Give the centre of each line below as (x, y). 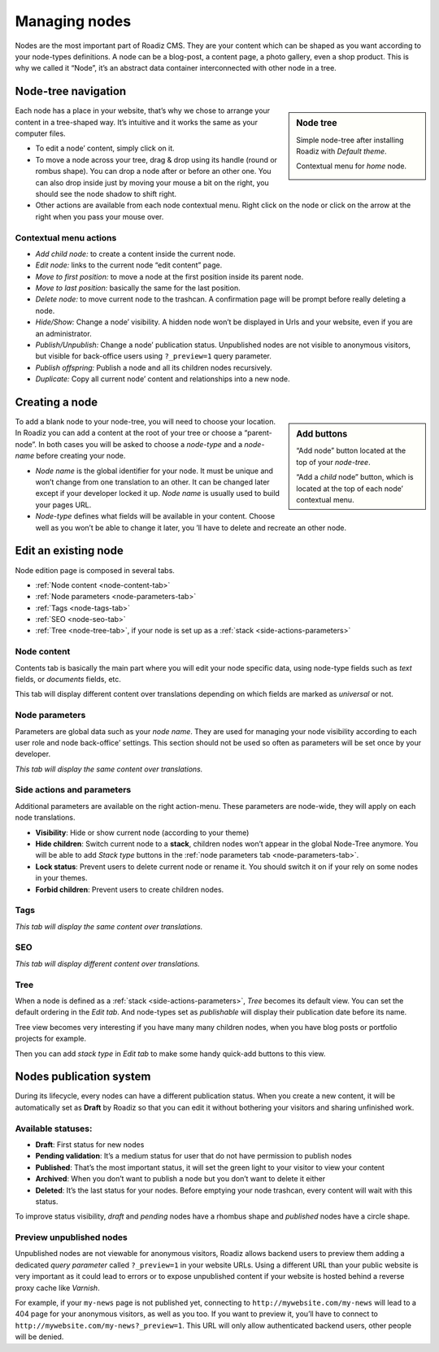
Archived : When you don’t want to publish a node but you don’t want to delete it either (180, 1179)
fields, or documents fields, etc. (68, 679)
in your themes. (61, 878)
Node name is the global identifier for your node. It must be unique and (154, 471)
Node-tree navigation (71, 91)
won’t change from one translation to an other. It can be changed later (152, 482)
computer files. (40, 133)
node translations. (46, 818)
